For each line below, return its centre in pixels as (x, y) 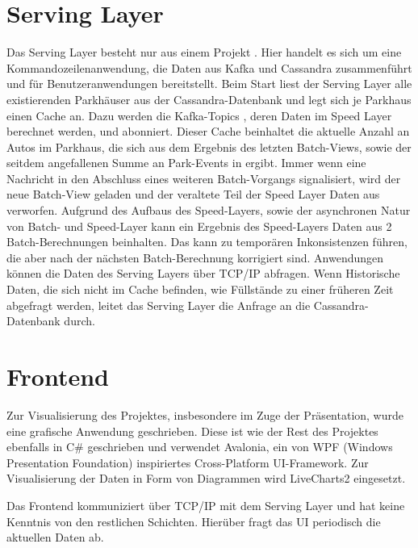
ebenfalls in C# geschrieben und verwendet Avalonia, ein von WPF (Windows (200, 447)
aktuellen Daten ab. (55, 537)
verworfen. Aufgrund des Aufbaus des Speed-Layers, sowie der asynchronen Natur (209, 210)
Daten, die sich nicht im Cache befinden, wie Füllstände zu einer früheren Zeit (200, 289)
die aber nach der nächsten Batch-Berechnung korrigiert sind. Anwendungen (195, 257)
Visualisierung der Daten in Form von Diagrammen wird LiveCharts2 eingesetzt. (206, 478)
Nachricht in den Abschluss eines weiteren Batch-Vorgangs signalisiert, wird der (204, 178)
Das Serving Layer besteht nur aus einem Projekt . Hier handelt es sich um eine (204, 52)
